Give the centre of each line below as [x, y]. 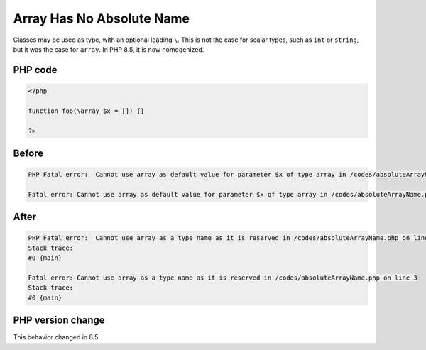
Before [28, 153]
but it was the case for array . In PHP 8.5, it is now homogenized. [109, 49]
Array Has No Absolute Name [101, 18]
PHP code [35, 70]
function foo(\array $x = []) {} [86, 111]
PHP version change [59, 321]
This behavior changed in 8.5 [56, 337]
